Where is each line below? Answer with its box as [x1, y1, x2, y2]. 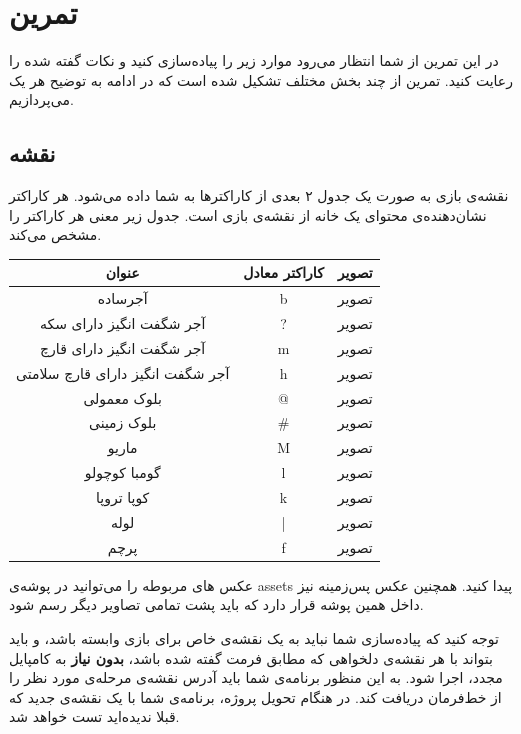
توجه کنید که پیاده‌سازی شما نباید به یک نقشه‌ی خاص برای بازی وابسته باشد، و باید [9, 627, 499, 648]
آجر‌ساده [97, 288, 148, 309]
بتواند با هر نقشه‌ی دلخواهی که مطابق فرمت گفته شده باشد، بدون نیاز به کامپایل [9, 647, 493, 668]
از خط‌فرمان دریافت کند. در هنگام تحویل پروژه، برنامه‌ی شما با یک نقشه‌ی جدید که [9, 686, 502, 707]
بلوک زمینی [88, 412, 157, 433]
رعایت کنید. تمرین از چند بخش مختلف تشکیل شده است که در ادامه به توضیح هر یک [9, 69, 513, 90]
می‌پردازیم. [9, 89, 74, 110]
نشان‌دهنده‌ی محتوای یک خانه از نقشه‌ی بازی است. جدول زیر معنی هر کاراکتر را [9, 204, 487, 225]
